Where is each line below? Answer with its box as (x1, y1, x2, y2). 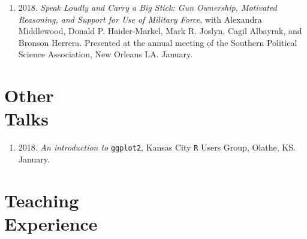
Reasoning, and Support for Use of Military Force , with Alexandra (18, 13, 262, 25)
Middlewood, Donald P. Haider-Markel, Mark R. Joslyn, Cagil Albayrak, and (18, 24, 302, 37)
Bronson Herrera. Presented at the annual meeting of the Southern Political (18, 36, 297, 48)
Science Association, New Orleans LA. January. (18, 48, 193, 60)
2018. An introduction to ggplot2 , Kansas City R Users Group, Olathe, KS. (18, 141, 296, 154)
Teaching (4, 188, 79, 212)
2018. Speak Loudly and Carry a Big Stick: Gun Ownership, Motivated (18, 1, 277, 13)
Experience (4, 211, 98, 235)
